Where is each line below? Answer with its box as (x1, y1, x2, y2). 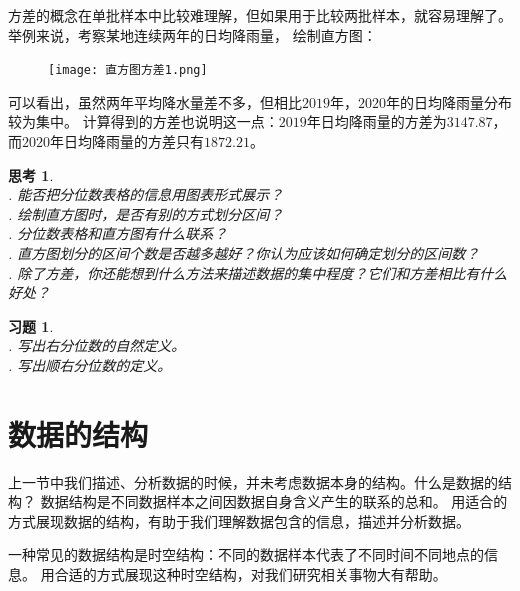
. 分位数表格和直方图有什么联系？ (8, 223, 228, 244)
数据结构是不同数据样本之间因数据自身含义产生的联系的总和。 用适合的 (40, 491, 508, 512)
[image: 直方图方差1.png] (48, 63, 208, 78)
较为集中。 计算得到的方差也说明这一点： (8, 111, 279, 132)
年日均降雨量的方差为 (306, 111, 447, 132)
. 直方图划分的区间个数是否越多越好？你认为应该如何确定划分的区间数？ (8, 243, 480, 263)
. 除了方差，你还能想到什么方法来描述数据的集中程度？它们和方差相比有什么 (8, 262, 508, 283)
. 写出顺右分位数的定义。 (8, 354, 172, 375)
